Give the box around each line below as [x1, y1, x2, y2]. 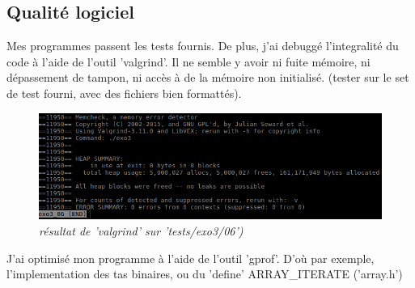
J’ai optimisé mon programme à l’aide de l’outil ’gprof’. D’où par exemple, [6, 249, 375, 266]
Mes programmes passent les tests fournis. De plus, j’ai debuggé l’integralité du [6, 37, 399, 54]
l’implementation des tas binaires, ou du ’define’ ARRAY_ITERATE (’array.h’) [6, 265, 403, 282]
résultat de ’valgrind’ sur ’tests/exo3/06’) [39, 222, 243, 239]
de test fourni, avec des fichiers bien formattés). [6, 84, 242, 101]
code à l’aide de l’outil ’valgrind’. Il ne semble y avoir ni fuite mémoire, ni [6, 53, 371, 70]
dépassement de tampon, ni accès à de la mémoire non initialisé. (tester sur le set [6, 69, 409, 86]
